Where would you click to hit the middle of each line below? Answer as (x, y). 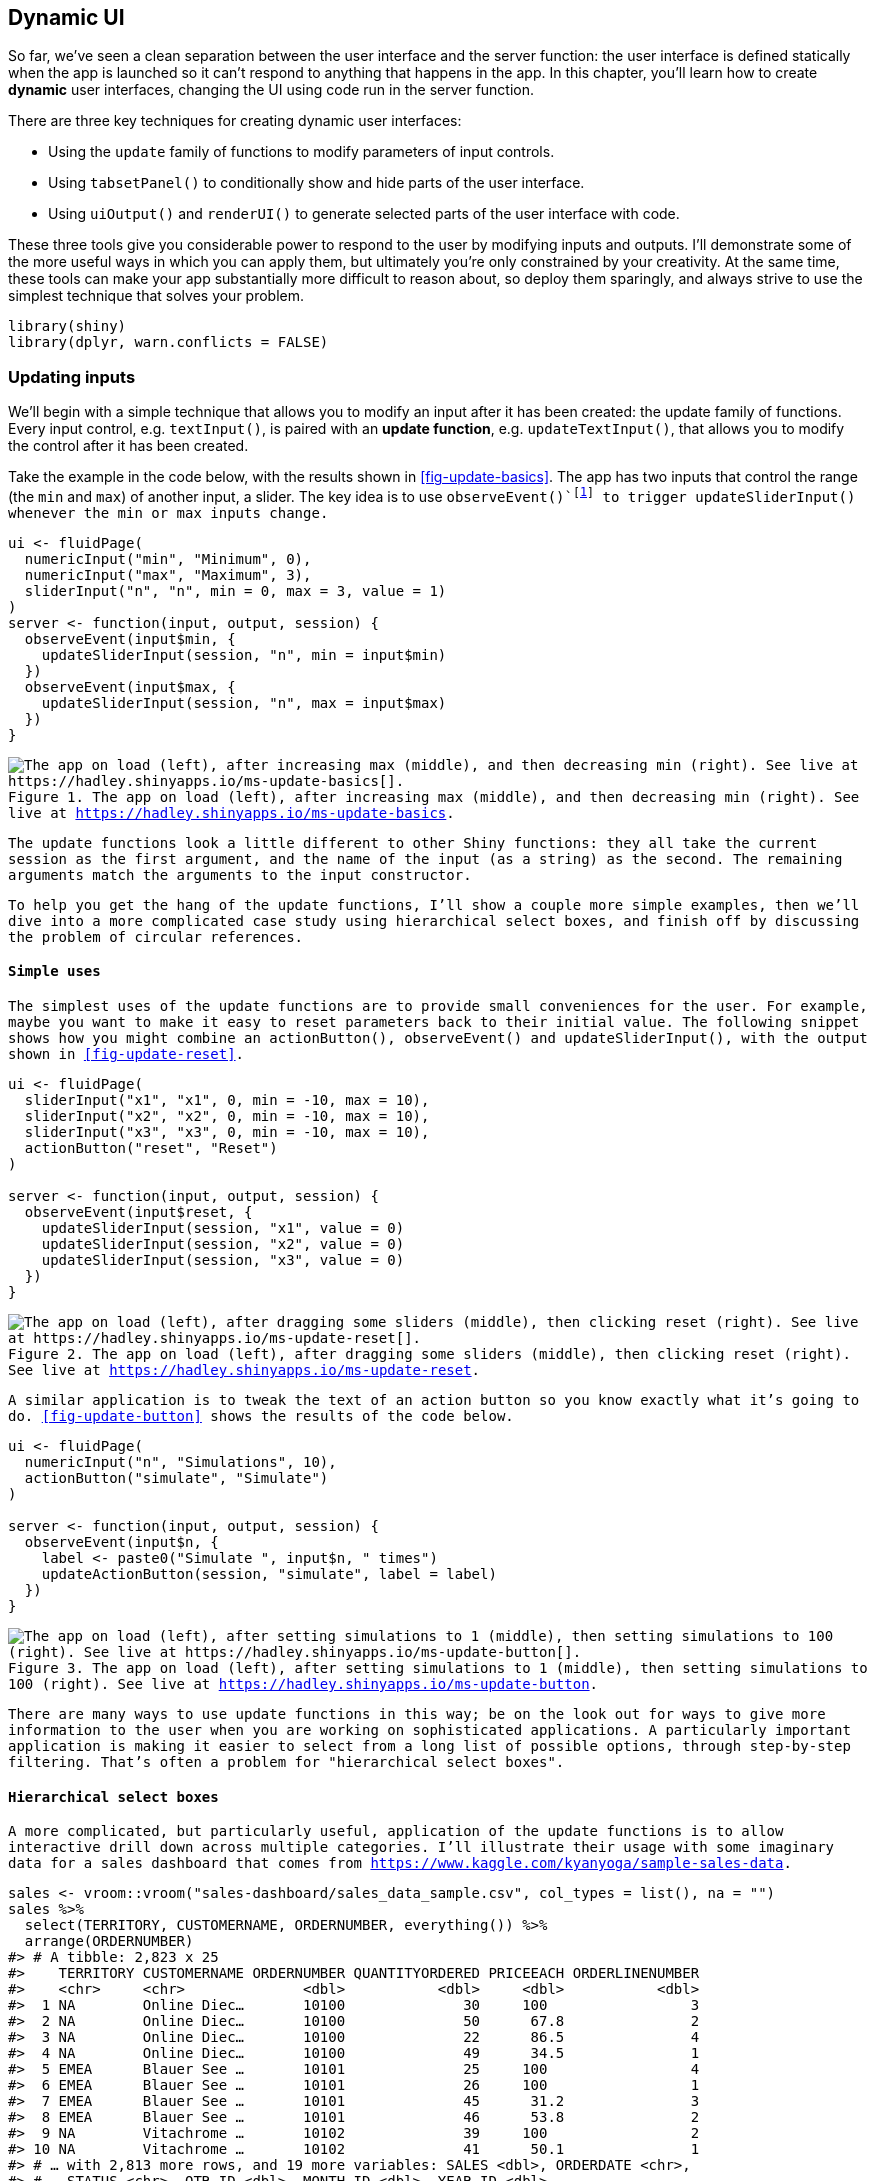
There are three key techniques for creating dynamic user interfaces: (235, 121)
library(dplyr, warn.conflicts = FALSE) (168, 342)
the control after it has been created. (128, 446)
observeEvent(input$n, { (121, 1542)
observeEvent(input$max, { (130, 686)
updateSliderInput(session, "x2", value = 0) (223, 1244)
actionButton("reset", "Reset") (151, 1148)
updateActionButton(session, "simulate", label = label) (269, 1574)
